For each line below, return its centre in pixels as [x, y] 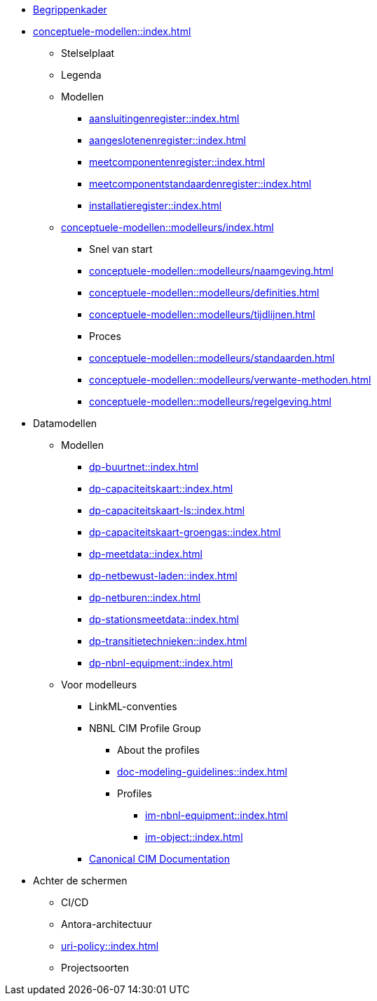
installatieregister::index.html [156, 205]
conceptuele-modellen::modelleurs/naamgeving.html [211, 271]
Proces [105, 336]
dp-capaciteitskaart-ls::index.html [167, 510]
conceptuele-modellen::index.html [112, 31]
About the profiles [158, 750]
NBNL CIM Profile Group [145, 728]
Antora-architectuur [107, 924]
